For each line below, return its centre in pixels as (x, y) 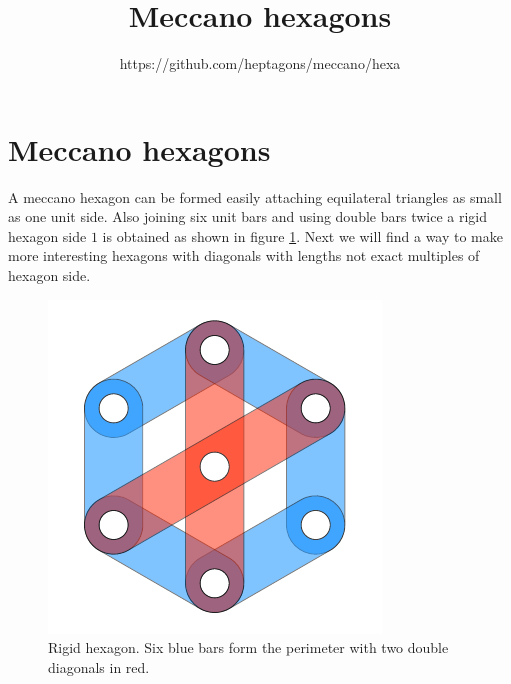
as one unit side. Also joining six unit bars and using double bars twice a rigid (248, 216)
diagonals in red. (99, 666)
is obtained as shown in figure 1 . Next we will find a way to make (302, 235)
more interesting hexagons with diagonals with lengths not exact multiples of (244, 255)
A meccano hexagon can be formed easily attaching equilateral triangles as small (255, 196)
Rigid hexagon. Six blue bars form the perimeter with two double (248, 647)
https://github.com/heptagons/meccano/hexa (260, 63)
